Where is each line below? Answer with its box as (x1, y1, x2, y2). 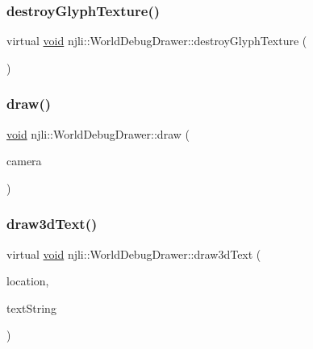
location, (6, 272, 49, 289)
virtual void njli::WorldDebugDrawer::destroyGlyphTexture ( (6, 32, 307, 49)
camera (6, 152, 42, 169)
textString (6, 299, 56, 316)
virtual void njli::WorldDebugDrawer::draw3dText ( (6, 245, 261, 262)
